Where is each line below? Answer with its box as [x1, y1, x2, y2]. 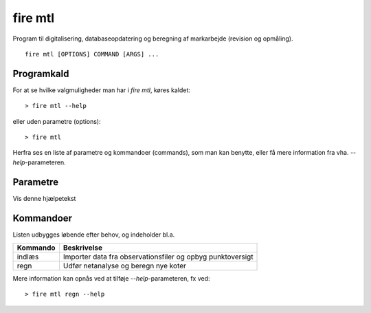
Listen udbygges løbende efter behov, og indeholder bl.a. [12, 230, 175, 239]
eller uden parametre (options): [12, 117, 101, 125]
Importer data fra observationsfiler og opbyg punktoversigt [63, 252, 254, 261]
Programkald [12, 67, 69, 79]
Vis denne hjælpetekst [12, 194, 76, 202]
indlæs [16, 252, 39, 261]
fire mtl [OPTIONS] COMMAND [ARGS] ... [25, 50, 159, 58]
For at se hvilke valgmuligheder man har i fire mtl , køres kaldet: [12, 86, 190, 94]
